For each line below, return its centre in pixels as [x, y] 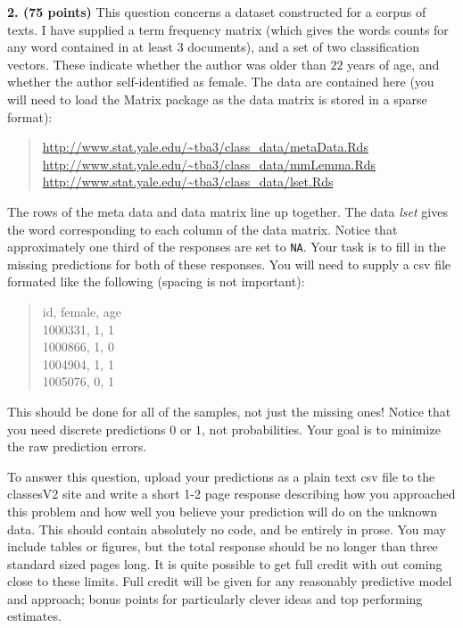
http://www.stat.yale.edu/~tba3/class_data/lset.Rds [188, 182]
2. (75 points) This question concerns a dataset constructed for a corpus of [217, 12]
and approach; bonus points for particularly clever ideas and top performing [215, 598]
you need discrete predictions [87, 429]
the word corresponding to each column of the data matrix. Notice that [203, 229]
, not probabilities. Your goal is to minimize [321, 429]
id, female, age [82, 311]
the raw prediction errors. [77, 446]
